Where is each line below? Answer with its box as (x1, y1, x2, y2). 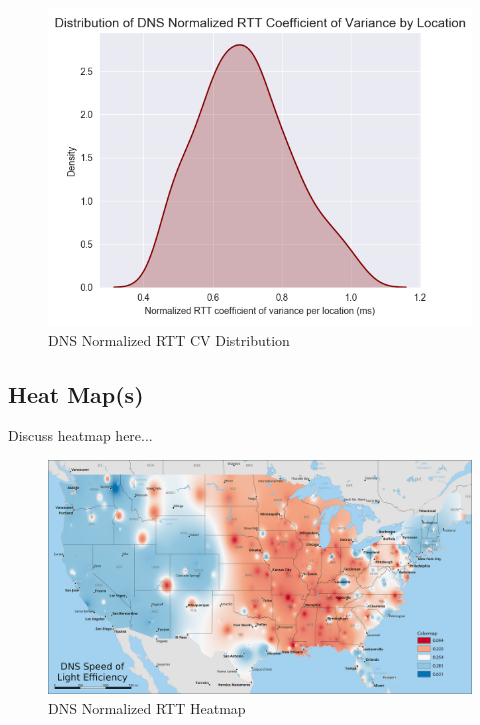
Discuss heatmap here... (8, 425, 153, 446)
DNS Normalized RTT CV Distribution (48, 329, 290, 350)
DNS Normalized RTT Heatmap (48, 697, 246, 718)
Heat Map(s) (8, 378, 144, 409)
